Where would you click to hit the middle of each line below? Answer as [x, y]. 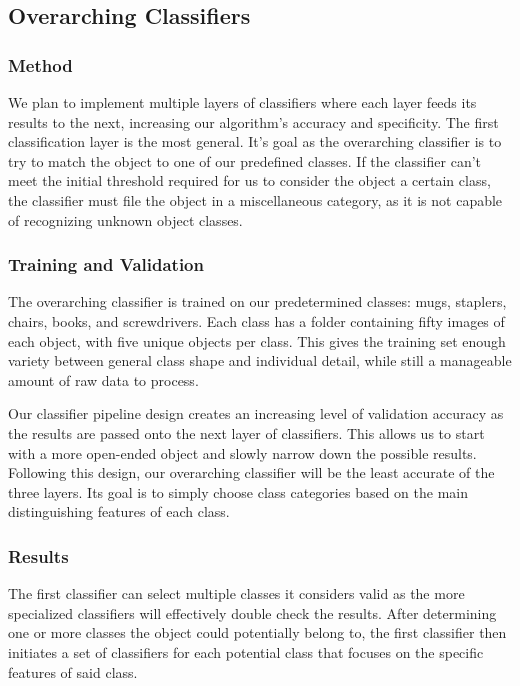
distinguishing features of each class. [119, 511]
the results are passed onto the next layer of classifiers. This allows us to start [246, 432]
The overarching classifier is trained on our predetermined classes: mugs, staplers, [257, 301]
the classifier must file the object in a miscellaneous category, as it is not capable [255, 199]
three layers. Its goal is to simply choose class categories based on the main [238, 491]
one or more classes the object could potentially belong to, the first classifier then [257, 632]
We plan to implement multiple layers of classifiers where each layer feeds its [242, 102]
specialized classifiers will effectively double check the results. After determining [252, 612]
